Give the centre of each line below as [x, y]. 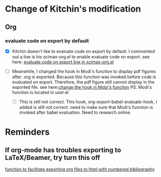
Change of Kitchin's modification [73, 9]
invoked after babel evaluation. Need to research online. [75, 112]
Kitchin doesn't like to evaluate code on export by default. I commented [83, 51]
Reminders [27, 132]
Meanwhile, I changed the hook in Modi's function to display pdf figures [84, 71]
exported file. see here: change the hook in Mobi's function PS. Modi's [82, 87]
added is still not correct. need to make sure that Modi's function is [86, 107]
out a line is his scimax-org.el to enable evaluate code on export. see [81, 56]
